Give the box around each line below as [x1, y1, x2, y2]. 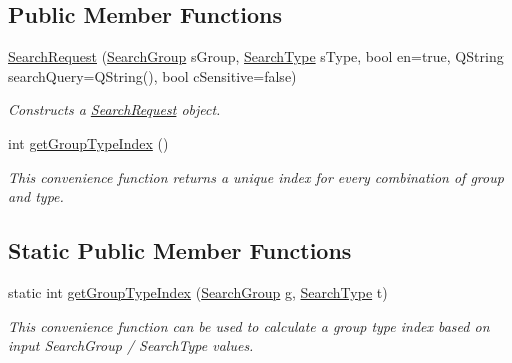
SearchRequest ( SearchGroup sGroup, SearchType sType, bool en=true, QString [8, 46, 504, 67]
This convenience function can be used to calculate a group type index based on [8, 315, 490, 336]
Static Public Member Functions [8, 235, 352, 266]
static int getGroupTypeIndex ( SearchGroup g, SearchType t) [8, 281, 388, 302]
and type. [8, 186, 64, 207]
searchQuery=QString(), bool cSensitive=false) [8, 65, 297, 86]
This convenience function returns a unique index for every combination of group [8, 166, 504, 187]
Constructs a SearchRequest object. [8, 99, 221, 120]
